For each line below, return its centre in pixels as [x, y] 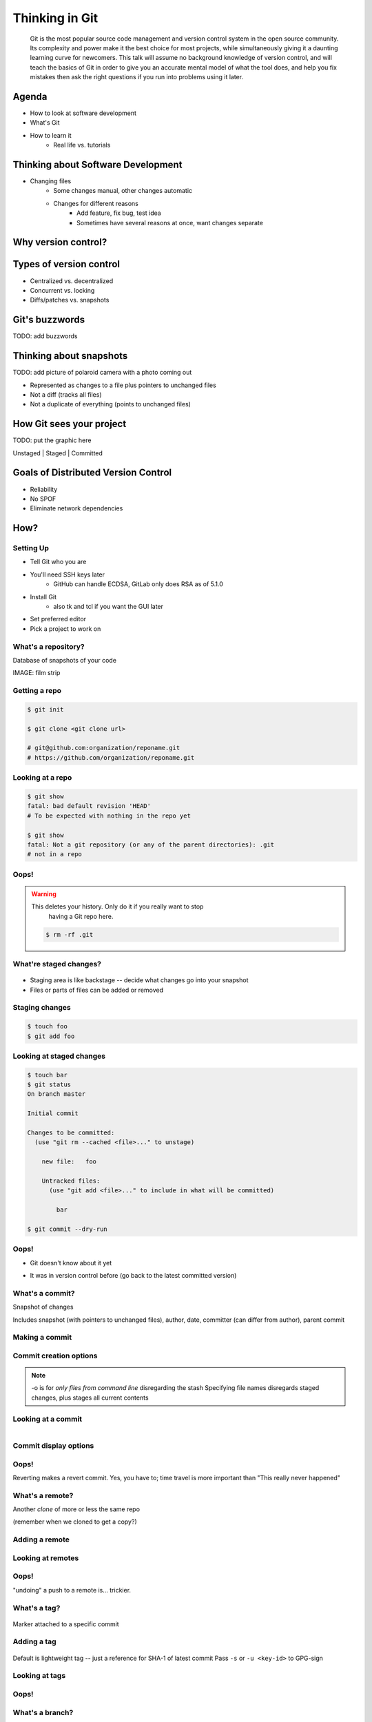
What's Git [45, 123]
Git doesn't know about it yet [71, 1263]
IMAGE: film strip [37, 673]
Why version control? [60, 242]
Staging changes [42, 1008]
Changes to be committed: [71, 1133]
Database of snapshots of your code [65, 660]
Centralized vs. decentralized [72, 281]
